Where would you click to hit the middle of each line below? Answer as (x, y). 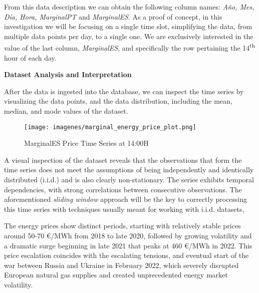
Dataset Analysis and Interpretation (68, 74)
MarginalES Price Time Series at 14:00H (86, 143)
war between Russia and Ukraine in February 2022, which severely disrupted (121, 265)
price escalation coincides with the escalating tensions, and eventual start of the (126, 255)
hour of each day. (30, 57)
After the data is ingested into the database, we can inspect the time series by (124, 91)
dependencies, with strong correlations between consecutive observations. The (123, 189)
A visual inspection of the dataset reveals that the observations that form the (123, 160)
